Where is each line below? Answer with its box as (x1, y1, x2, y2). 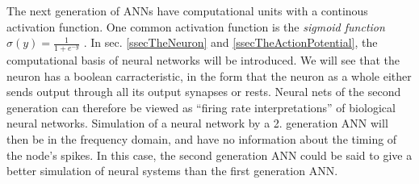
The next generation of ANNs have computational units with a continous (6, 2, 368, 19)
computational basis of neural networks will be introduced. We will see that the (6, 52, 400, 69)
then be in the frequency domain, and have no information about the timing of (6, 130, 397, 147)
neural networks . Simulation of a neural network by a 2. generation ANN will (6, 115, 388, 132)
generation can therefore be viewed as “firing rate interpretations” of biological (6, 98, 396, 115)
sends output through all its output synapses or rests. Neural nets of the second (6, 83, 401, 100)
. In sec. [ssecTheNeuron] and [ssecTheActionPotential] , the (83, 34, 378, 51)
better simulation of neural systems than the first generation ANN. (6, 162, 338, 179)
